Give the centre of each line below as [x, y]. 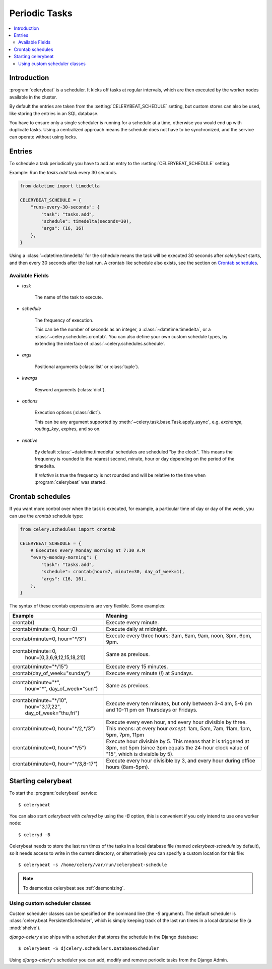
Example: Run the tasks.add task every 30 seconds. [63, 173]
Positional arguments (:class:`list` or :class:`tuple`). [87, 367]
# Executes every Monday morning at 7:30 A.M [88, 550]
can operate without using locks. [43, 137]
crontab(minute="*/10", [40, 700]
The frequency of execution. [64, 320]
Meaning [117, 616]
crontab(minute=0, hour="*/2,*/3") [54, 728]
